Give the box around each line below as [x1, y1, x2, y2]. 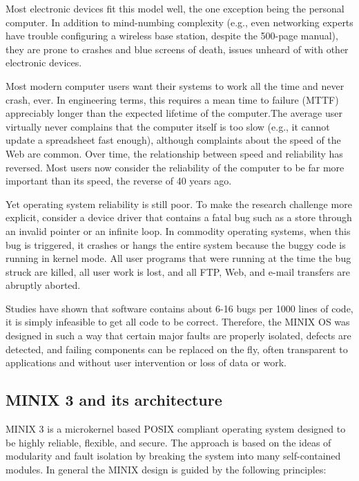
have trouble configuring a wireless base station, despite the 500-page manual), [6, 28, 338, 43]
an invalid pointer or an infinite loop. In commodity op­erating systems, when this [6, 223, 351, 238]
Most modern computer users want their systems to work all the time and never [6, 78, 345, 93]
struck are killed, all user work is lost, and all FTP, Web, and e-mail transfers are [6, 264, 350, 279]
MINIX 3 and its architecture [6, 389, 222, 411]
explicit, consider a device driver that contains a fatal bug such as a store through [6, 210, 352, 225]
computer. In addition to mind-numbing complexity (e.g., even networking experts [6, 15, 353, 29]
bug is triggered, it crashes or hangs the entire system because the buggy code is [6, 237, 346, 252]
